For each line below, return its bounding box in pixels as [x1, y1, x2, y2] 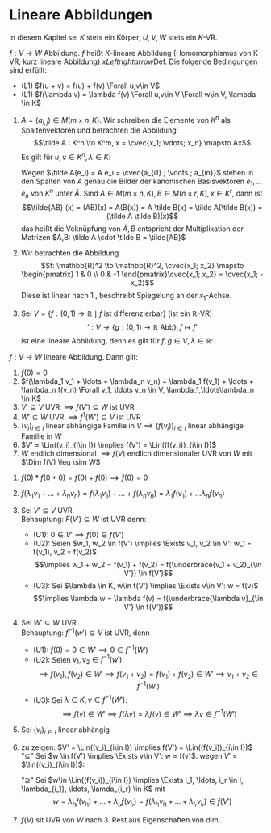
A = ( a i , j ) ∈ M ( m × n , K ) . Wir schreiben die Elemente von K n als [20, 113, 231, 127]
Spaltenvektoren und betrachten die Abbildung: [20, 125, 179, 135]
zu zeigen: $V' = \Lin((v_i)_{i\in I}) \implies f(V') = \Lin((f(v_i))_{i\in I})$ [20, 742, 253, 752]
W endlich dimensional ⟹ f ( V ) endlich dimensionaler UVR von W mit [20, 448, 252, 458]
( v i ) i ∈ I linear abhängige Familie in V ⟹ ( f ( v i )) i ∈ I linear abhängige [20, 420, 244, 432]
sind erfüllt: [9, 65, 48, 74]
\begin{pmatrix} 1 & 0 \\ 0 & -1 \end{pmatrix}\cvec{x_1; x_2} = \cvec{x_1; [21, 269, 259, 280]
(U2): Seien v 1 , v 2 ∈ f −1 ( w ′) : [32, 653, 124, 667]
